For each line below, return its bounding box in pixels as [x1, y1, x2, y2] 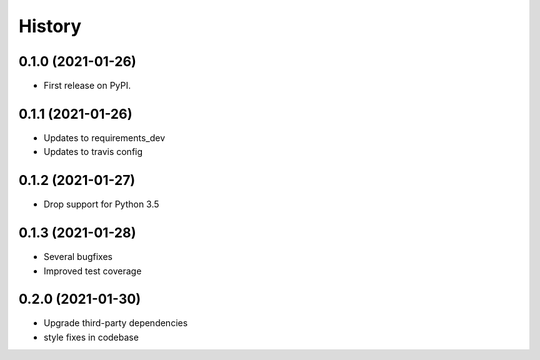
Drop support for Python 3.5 [43, 198, 160, 210]
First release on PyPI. [43, 80, 132, 92]
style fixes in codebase [43, 331, 139, 343]
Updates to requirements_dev [43, 131, 166, 144]
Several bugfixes [43, 251, 113, 263]
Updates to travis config [43, 146, 144, 158]
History [18, 15, 82, 37]
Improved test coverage [43, 265, 142, 277]
